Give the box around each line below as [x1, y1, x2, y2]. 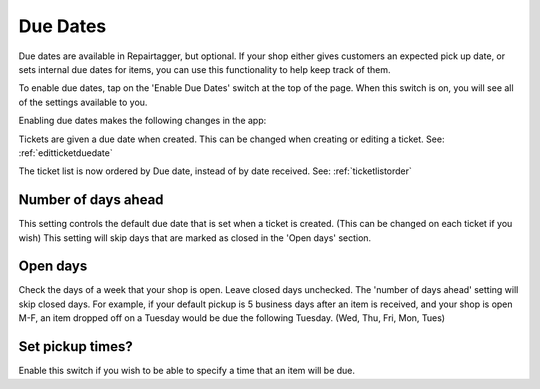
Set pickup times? [18, 338, 134, 355]
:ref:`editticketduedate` [18, 146, 114, 159]
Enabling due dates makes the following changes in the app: [18, 115, 267, 127]
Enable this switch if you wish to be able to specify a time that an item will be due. [18, 365, 355, 377]
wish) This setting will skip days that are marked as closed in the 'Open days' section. [18, 231, 372, 244]
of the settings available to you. [18, 96, 148, 108]
